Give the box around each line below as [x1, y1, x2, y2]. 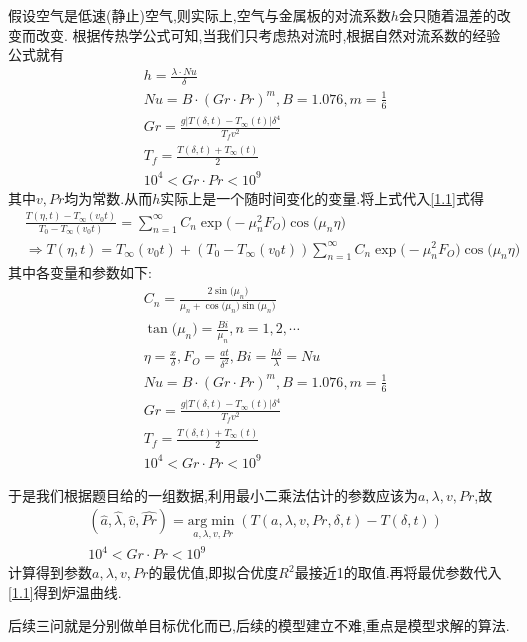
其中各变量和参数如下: [8, 262, 152, 283]
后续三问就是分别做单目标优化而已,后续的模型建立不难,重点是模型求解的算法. [8, 615, 510, 636]
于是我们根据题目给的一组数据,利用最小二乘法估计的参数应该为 [8, 484, 418, 505]
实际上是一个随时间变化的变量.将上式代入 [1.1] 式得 [160, 187, 484, 208]
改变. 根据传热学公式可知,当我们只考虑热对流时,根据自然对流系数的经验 [35, 24, 501, 45]
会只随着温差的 [398, 5, 497, 25]
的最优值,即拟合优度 [148, 562, 279, 583]
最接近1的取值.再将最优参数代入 [294, 562, 502, 583]
